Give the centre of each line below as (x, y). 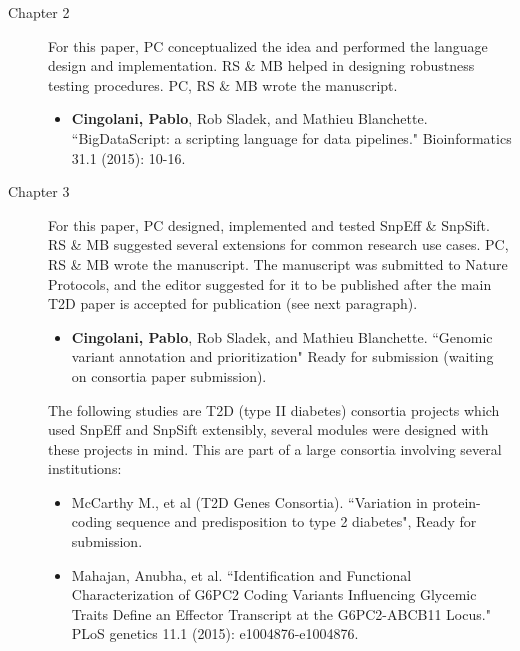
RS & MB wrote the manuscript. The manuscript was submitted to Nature (278, 263)
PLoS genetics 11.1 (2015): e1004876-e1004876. (215, 633)
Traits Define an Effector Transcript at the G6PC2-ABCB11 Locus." (281, 613)
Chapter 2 (39, 12)
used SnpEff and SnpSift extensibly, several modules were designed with (268, 429)
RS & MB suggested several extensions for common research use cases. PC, (278, 244)
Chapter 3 (39, 191)
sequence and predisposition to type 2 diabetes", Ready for (296, 521)
